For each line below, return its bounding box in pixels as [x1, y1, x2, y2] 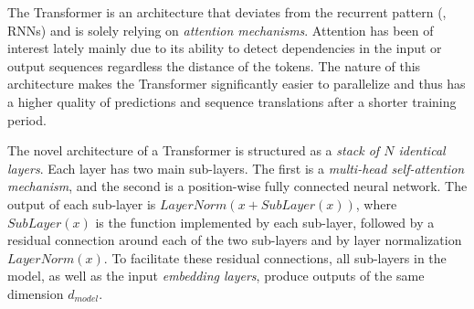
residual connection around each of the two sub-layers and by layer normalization [7, 230, 462, 250]
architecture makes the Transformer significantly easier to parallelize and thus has [7, 74, 466, 93]
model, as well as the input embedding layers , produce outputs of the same [7, 266, 425, 285]
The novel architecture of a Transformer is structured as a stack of [7, 141, 380, 160]
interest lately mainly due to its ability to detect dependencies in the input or [7, 38, 442, 58]
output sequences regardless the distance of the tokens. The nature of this [7, 56, 421, 75]
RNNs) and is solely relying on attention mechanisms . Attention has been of [7, 20, 434, 39]
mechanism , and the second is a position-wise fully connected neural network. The [7, 176, 468, 196]
